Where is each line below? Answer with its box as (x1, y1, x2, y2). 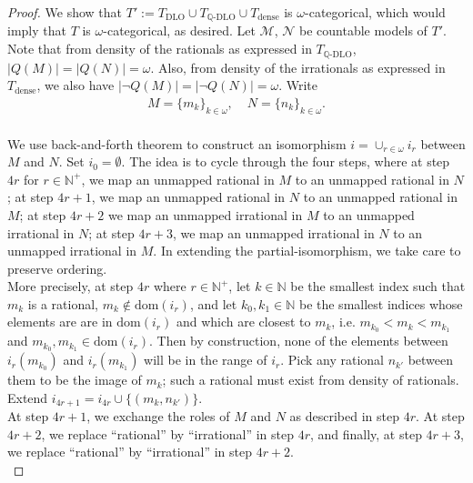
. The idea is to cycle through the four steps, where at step (121, 152, 450, 171)
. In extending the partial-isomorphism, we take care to (153, 241, 461, 260)
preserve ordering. (7, 258, 107, 277)
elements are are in (7, 312, 113, 331)
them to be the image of (7, 370, 142, 389)
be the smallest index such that (290, 277, 466, 296)
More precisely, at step (7, 277, 134, 296)
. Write (278, 75, 317, 95)
